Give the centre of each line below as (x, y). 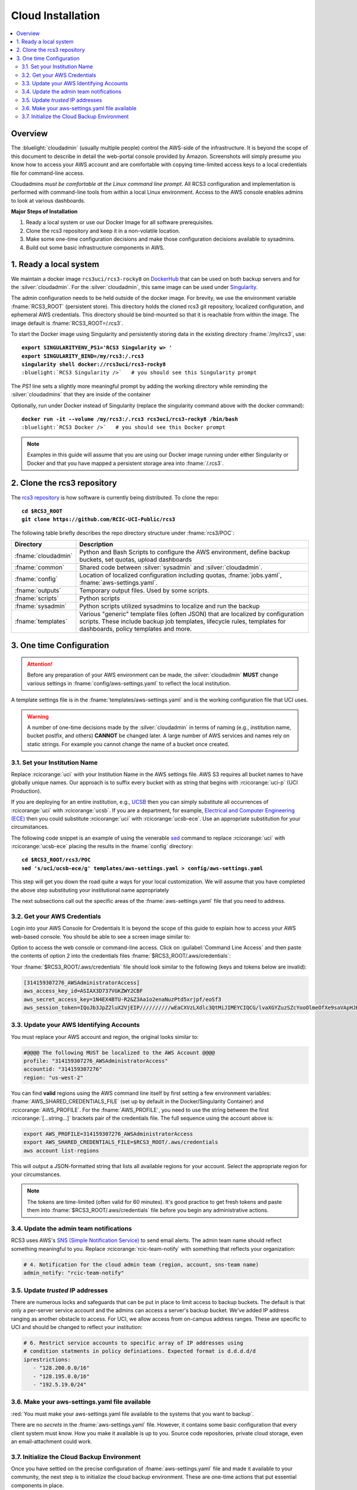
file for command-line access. (48, 173)
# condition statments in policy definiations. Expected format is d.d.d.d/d (140, 1351)
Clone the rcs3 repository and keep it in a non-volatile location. (103, 231)
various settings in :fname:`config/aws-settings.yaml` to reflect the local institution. (129, 683)
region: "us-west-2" (53, 1078)
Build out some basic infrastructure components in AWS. (95, 247)
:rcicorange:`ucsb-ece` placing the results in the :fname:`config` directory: (102, 846)
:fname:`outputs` (38, 591)
